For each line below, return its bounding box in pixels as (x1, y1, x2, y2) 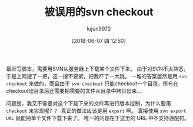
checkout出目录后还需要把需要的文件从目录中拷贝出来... (6, 87, 142, 94)
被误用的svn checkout (44, 5, 154, 19)
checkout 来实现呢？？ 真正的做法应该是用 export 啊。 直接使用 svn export (6, 107, 187, 114)
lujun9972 (86, 25, 111, 32)
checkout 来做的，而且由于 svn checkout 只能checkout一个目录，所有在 (6, 80, 179, 87)
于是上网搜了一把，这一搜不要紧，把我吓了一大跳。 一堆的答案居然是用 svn (6, 72, 187, 79)
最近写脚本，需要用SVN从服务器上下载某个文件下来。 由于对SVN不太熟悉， (6, 65, 189, 72)
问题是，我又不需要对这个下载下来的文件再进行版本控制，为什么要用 (6, 99, 171, 106)
